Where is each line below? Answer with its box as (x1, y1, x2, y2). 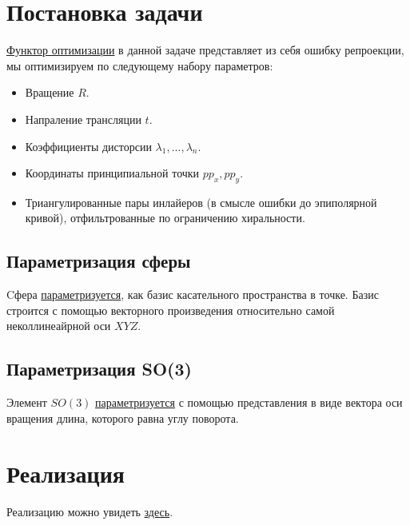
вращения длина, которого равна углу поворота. (6, 409, 239, 426)
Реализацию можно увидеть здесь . (6, 503, 173, 519)
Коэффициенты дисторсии (25, 137, 152, 154)
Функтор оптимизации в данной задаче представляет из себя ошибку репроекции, (6, 42, 404, 58)
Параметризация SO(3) (6, 356, 192, 381)
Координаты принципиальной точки (25, 165, 200, 181)
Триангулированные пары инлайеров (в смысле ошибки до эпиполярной (25, 193, 377, 210)
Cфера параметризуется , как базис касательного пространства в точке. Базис (6, 286, 379, 303)
